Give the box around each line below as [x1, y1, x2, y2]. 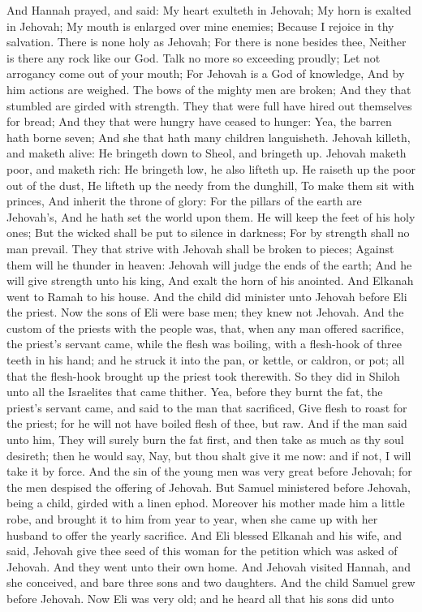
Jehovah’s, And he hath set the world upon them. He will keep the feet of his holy [6, 208, 416, 225]
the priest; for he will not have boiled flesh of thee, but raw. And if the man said [6, 415, 407, 432]
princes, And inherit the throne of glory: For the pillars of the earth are [6, 192, 362, 209]
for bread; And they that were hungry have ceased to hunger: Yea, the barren [6, 113, 392, 130]
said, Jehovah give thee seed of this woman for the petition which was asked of [6, 542, 398, 559]
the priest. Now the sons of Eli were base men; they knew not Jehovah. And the [6, 304, 404, 321]
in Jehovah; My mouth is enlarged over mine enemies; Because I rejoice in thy [6, 17, 394, 34]
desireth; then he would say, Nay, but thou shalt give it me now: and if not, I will [6, 446, 411, 463]
